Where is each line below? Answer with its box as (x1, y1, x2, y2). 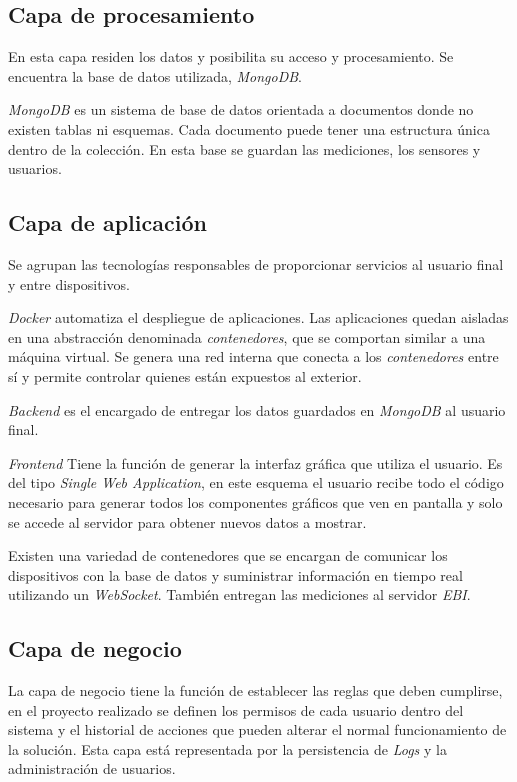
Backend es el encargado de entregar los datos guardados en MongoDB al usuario (8, 399, 506, 420)
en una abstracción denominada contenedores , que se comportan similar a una (8, 326, 486, 347)
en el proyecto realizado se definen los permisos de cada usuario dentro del (8, 699, 464, 720)
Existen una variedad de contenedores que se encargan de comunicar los (8, 545, 448, 566)
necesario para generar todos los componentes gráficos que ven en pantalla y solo (8, 491, 503, 512)
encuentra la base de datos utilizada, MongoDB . (8, 65, 302, 86)
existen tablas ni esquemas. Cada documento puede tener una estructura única (8, 118, 490, 139)
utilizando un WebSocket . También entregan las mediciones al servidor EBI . (8, 584, 471, 605)
